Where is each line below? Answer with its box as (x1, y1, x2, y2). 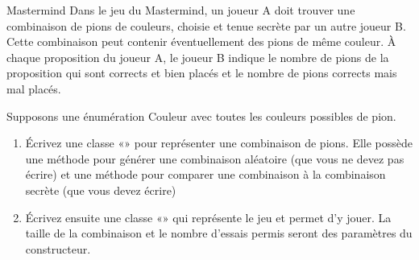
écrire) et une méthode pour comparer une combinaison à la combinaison (25, 166, 386, 183)
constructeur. (25, 240, 91, 257)
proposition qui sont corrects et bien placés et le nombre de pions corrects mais (6, 64, 397, 81)
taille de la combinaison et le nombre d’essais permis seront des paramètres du (25, 225, 413, 241)
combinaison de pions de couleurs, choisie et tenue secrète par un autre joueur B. (6, 17, 406, 34)
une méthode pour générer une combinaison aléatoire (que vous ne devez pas (25, 150, 404, 167)
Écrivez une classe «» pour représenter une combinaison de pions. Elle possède (25, 134, 413, 151)
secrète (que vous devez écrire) (25, 181, 176, 198)
